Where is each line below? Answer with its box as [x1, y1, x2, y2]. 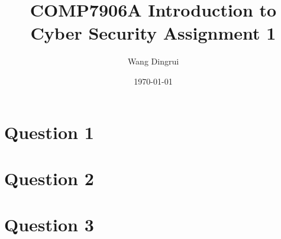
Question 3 [4, 212, 94, 237]
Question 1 [4, 119, 94, 144]
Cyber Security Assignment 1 [30, 21, 276, 45]
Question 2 [4, 166, 94, 190]
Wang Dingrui [127, 55, 179, 67]
